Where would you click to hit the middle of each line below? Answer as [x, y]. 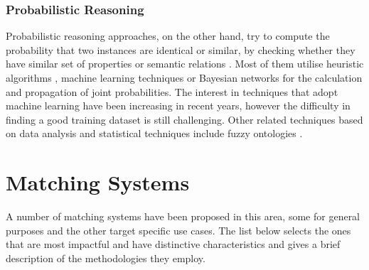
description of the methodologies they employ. [106, 258]
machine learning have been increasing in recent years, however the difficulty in [178, 106]
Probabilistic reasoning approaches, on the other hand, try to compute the [168, 36]
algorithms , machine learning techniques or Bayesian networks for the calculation [184, 77]
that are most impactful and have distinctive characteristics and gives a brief [173, 244]
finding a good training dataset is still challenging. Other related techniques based [184, 119]
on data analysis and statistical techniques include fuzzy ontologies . [154, 133]
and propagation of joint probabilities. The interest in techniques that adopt [172, 91]
